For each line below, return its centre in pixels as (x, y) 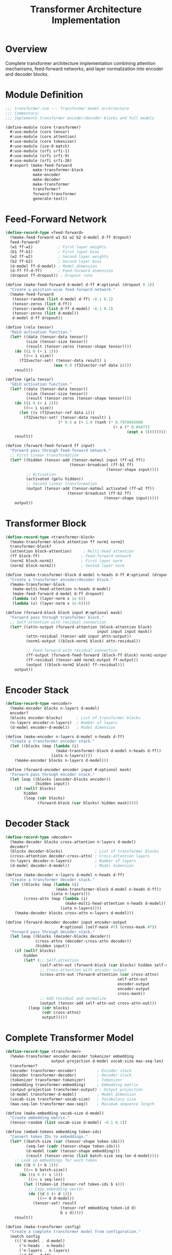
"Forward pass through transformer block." (57, 617)
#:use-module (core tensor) (40, 132)
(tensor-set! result (55, 1203)
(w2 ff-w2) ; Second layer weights (59, 256)
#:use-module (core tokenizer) (43, 142)
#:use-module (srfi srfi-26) (41, 160)
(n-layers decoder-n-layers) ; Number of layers (73, 861)
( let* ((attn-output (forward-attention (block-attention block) (81, 627)
